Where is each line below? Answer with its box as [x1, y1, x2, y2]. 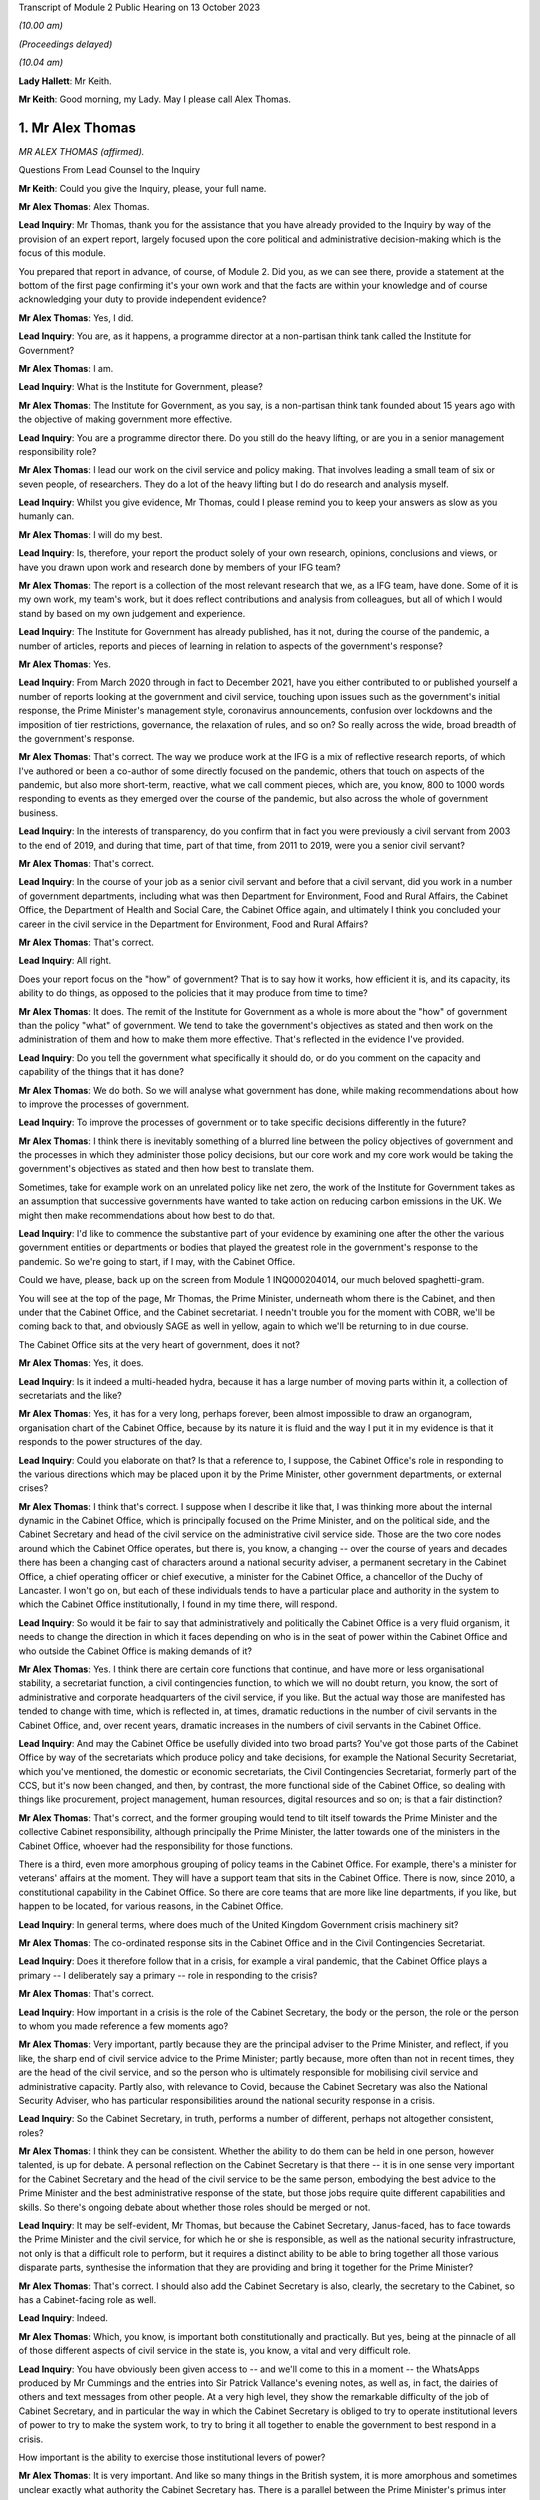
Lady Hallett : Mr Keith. [18, 75, 112, 87]
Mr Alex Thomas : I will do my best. [18, 528, 163, 540]
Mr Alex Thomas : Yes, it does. [18, 1357, 144, 1369]
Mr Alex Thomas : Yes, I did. [18, 311, 134, 324]
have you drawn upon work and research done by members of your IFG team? [18, 561, 341, 573]
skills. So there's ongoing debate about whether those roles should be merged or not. [18, 2201, 371, 2213]
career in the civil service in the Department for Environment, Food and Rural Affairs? [18, 918, 369, 930]
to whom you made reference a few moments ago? [18, 2020, 229, 2032]
